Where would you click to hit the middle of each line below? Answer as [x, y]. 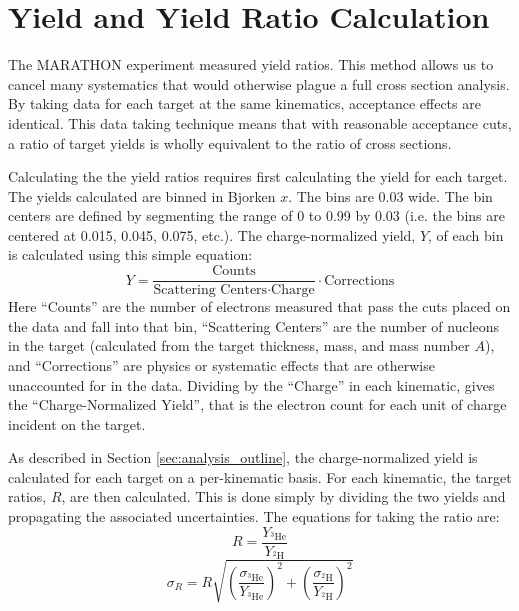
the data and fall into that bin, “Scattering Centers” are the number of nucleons [254, 325]
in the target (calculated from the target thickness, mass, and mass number [239, 345]
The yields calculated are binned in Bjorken [142, 195]
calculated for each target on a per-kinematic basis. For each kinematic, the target [260, 476]
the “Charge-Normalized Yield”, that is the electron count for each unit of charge [257, 404]
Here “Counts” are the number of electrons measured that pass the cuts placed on [259, 306]
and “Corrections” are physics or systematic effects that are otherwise [221, 364]
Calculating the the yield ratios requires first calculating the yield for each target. [258, 176]
